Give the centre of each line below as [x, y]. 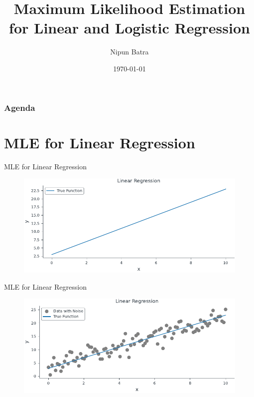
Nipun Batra [129, 52]
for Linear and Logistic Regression [129, 28]
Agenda [20, 107]
